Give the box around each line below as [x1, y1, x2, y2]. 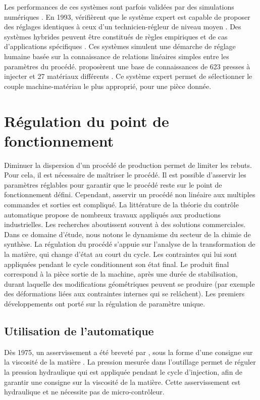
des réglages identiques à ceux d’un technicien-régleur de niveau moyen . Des [4, 21, 241, 32]
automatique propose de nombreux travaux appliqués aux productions [4, 209, 221, 219]
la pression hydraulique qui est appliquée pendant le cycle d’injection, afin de [4, 366, 243, 377]
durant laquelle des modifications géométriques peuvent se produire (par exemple [4, 278, 255, 289]
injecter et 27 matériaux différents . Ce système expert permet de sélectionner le [4, 71, 252, 81]
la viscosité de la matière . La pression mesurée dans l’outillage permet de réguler [4, 357, 256, 367]
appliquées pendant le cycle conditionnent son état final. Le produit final [4, 258, 229, 269]
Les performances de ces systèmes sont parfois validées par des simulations [4, 2, 234, 12]
